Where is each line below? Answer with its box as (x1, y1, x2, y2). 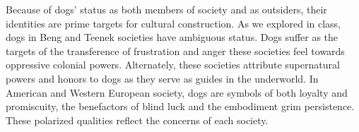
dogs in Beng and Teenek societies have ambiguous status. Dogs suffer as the (6, 30, 339, 44)
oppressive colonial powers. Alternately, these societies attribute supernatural (6, 57, 340, 72)
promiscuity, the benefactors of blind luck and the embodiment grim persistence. (6, 99, 355, 114)
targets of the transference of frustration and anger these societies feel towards (6, 43, 345, 58)
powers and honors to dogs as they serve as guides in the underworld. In (6, 71, 319, 85)
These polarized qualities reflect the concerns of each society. (6, 112, 269, 127)
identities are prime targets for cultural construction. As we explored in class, (6, 16, 341, 30)
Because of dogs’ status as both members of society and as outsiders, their (6, 2, 327, 16)
